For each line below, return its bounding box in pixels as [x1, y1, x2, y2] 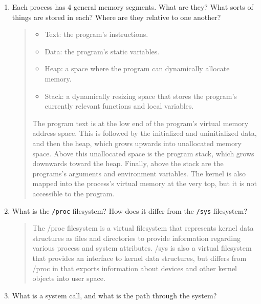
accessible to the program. [32, 188, 115, 198]
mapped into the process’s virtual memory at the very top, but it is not [32, 178, 257, 189]
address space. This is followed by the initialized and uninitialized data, [32, 128, 257, 138]
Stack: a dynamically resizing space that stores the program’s [45, 90, 237, 101]
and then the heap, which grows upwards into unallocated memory [32, 137, 242, 148]
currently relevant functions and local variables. [45, 100, 194, 111]
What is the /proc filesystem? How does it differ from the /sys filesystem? [12, 205, 248, 216]
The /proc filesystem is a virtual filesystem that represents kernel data [32, 222, 254, 233]
